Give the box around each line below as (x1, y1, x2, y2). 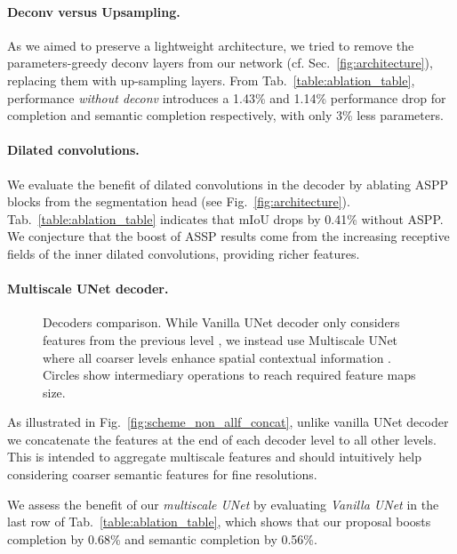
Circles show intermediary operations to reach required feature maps (43, 365, 416, 384)
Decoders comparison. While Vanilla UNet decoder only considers (43, 313, 400, 332)
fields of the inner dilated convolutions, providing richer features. (7, 244, 360, 262)
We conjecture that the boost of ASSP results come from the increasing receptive (7, 227, 450, 245)
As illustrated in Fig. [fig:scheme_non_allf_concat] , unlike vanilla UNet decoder (7, 413, 449, 431)
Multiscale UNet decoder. (7, 279, 169, 298)
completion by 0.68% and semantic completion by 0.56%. (7, 529, 317, 548)
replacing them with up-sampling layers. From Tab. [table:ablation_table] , (7, 70, 415, 89)
